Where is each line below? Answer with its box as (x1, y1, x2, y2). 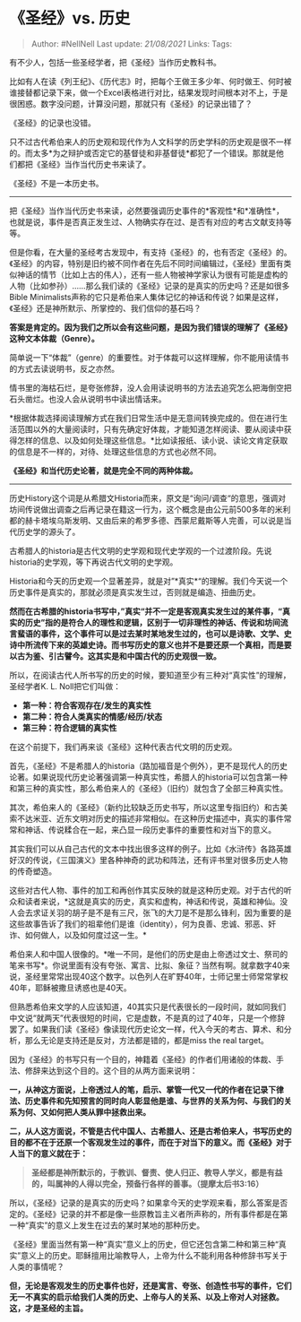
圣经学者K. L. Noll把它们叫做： (9, 680, 121, 691)
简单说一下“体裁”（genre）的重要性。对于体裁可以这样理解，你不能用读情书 (9, 351, 289, 363)
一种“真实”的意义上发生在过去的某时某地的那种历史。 (9, 1220, 205, 1231)
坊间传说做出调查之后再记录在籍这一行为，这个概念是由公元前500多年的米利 (9, 504, 291, 514)
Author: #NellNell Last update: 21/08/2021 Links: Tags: (30, 38, 233, 49)
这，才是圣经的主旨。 (9, 1302, 88, 1313)
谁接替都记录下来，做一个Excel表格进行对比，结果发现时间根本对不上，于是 (9, 87, 288, 98)
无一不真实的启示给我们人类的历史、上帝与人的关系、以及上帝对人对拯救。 (9, 1292, 284, 1302)
